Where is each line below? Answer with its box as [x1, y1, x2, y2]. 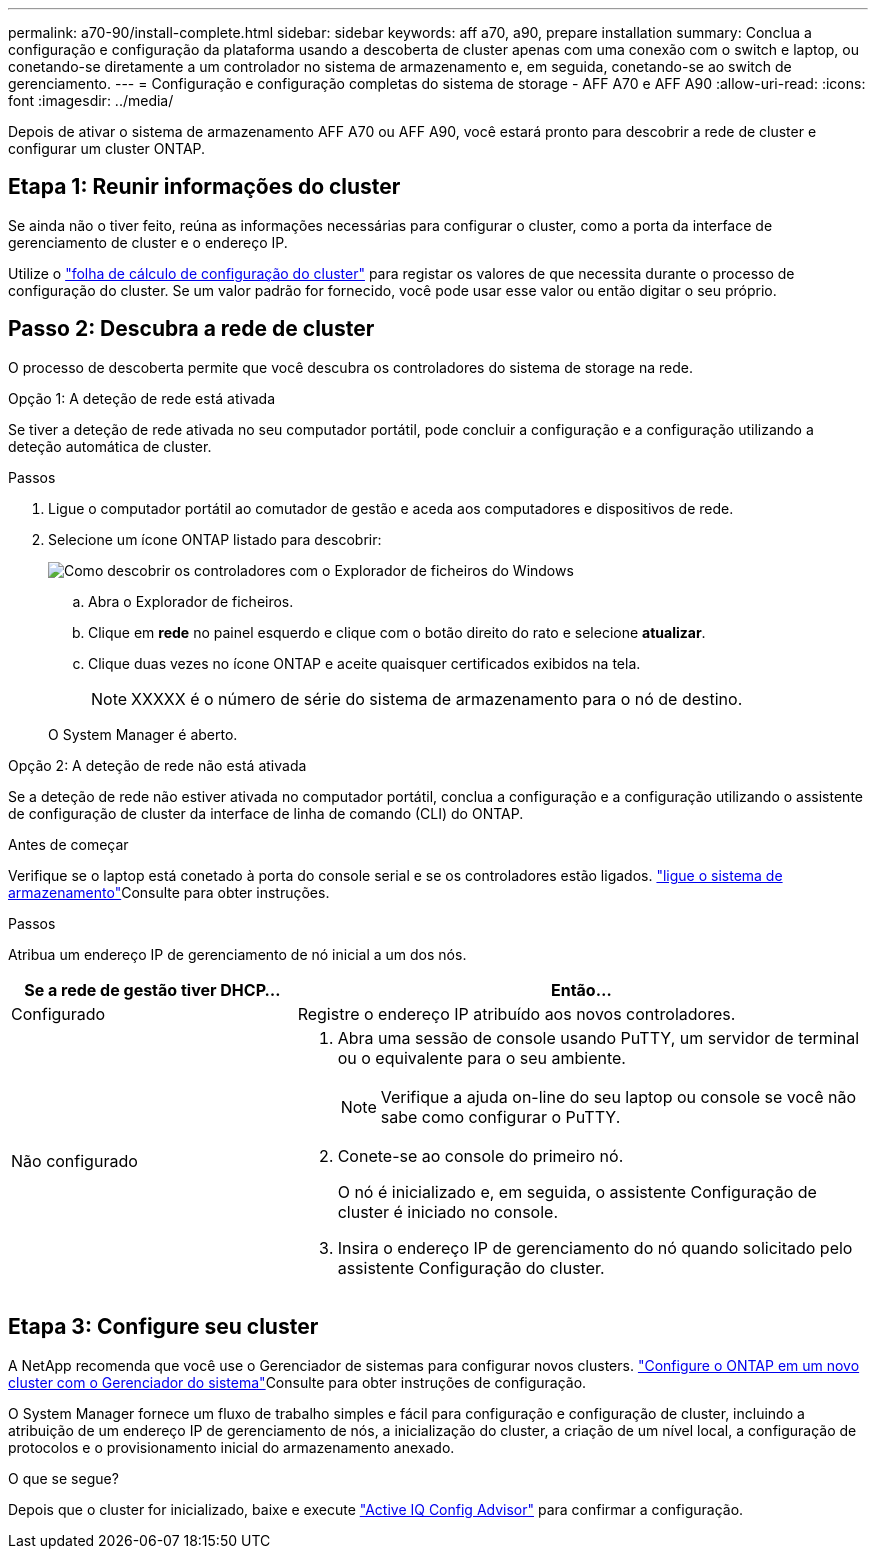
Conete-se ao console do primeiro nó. [337, 1145, 624, 1166]
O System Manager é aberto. [48, 725, 238, 743]
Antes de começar [8, 835, 129, 853]
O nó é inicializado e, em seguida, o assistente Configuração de [337, 1181, 817, 1202]
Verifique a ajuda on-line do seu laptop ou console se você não [380, 1086, 857, 1107]
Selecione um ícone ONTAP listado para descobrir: [48, 530, 382, 548]
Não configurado [11, 1150, 138, 1171]
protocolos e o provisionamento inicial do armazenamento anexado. [8, 1438, 455, 1456]
